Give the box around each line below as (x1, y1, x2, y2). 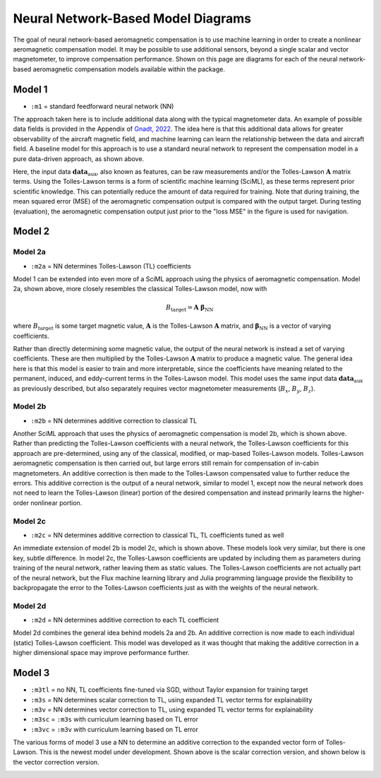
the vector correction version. (13, 758, 99, 766)
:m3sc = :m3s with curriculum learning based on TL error (30, 715, 199, 724)
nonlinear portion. (30, 498, 83, 507)
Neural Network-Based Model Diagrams (13, 11, 252, 26)
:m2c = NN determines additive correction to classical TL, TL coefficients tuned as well (30, 531, 284, 539)
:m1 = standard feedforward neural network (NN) (30, 102, 174, 110)
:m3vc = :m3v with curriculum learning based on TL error (30, 725, 199, 733)
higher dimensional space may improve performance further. (13, 649, 190, 657)
